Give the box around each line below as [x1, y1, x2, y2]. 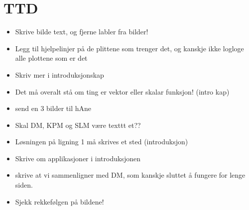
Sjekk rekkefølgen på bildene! [15, 196, 104, 207]
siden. [15, 180, 33, 190]
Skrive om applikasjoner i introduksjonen [15, 153, 140, 163]
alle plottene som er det [15, 53, 88, 63]
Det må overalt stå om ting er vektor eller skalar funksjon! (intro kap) [15, 86, 230, 97]
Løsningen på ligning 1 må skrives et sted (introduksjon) [15, 136, 188, 147]
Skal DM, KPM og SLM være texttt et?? [15, 119, 141, 130]
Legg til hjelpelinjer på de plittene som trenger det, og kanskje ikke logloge [15, 43, 244, 53]
